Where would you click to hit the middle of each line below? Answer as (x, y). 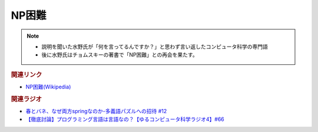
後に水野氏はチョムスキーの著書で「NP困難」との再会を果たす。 (120, 55)
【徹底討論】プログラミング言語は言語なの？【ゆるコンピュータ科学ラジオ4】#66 (125, 119)
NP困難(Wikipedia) (48, 87)
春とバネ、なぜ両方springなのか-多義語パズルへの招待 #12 (96, 111)
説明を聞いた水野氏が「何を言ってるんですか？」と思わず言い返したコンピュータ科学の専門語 (155, 47)
